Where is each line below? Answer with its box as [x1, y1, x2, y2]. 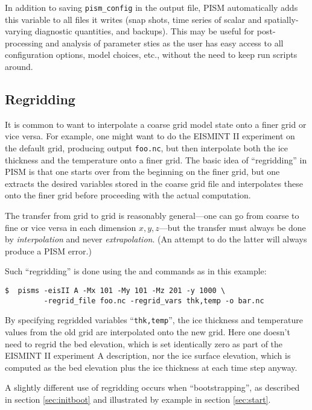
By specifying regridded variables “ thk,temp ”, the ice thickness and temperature [5, 314, 303, 326]
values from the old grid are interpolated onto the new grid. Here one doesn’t [5, 325, 290, 338]
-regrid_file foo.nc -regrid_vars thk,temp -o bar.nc [43, 296, 264, 305]
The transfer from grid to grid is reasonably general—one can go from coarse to [5, 209, 299, 222]
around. [5, 60, 33, 73]
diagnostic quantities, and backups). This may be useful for [34, 25, 255, 37]
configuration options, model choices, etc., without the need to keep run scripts [5, 48, 298, 61]
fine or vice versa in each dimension [5, 221, 136, 233]
